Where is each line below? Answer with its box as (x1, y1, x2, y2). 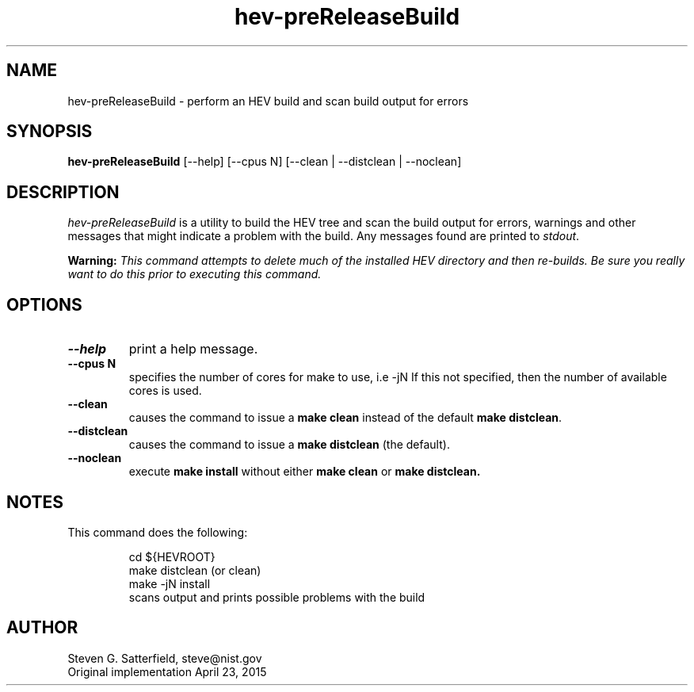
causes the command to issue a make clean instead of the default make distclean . (128, 411, 562, 425)
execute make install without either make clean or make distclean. (128, 465, 481, 479)
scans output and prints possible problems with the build (128, 590, 425, 604)
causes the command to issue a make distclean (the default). (128, 438, 450, 452)
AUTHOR (6, 617, 78, 638)
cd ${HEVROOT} (128, 549, 215, 564)
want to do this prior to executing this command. (67, 267, 322, 281)
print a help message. (128, 341, 258, 357)
